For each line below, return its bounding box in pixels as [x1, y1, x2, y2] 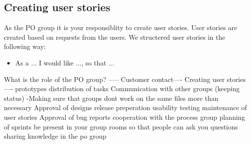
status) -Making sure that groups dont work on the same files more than [4, 93, 219, 103]
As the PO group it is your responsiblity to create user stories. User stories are [4, 22, 237, 32]
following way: [4, 41, 46, 51]
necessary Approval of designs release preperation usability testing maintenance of [4, 102, 247, 112]
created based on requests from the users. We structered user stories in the [4, 32, 225, 42]
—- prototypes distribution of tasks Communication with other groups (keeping [4, 83, 240, 94]
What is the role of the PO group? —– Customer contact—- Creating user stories [4, 74, 246, 84]
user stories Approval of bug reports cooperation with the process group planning [4, 112, 245, 122]
